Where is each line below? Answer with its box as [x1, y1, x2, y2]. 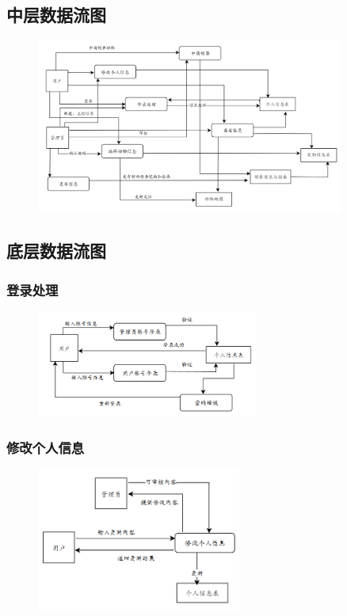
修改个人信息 [6, 437, 85, 457]
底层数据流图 [6, 238, 106, 263]
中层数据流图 [6, 2, 106, 27]
